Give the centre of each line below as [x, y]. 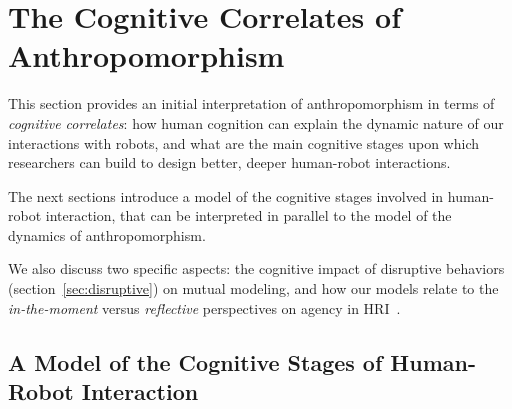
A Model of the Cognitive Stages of [195, 361]
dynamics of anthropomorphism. [107, 234]
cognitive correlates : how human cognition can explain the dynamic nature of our [256, 122]
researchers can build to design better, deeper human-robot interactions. [229, 162]
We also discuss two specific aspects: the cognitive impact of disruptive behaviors [256, 268]
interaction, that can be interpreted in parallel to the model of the [248, 215]
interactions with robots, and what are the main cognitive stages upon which [243, 142]
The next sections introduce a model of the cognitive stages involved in [226, 195]
